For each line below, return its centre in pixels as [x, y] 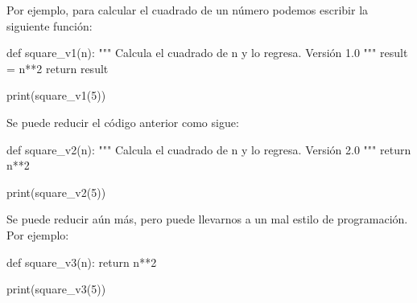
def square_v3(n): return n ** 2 [82, 262]
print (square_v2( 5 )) [56, 192]
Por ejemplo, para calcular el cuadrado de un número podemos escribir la [188, 10]
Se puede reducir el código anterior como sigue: [123, 122]
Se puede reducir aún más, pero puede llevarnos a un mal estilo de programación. [207, 219]
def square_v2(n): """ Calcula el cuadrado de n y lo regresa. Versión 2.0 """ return [209, 149]
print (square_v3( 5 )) [56, 289]
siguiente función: [50, 25]
